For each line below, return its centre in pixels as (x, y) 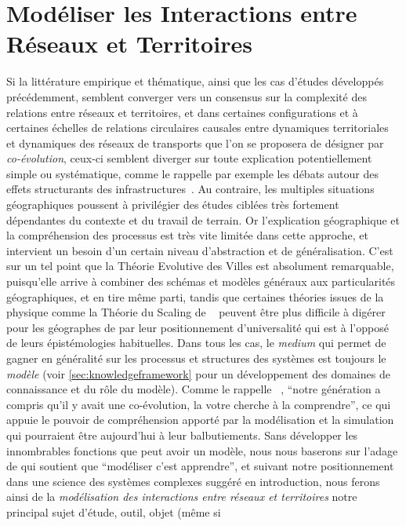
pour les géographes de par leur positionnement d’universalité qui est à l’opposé (198, 327)
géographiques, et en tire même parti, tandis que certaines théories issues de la (195, 296)
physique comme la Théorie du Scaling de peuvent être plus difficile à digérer (196, 312)
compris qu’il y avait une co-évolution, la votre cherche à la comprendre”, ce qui (199, 404)
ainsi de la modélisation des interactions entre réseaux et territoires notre (182, 497)
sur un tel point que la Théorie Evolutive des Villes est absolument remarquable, (200, 266)
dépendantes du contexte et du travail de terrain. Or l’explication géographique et (203, 219)
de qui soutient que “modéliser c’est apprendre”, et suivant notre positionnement (200, 466)
